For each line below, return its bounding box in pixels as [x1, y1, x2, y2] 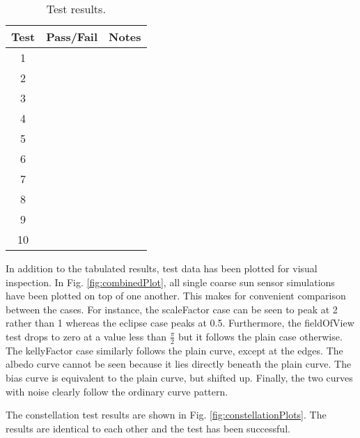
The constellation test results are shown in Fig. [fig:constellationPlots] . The [6, 407, 327, 422]
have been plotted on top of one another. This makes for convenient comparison [6, 288, 346, 303]
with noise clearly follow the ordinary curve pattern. [6, 384, 228, 398]
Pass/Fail [46, 29, 98, 45]
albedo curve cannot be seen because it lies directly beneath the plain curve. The [6, 357, 352, 371]
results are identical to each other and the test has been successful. [6, 421, 290, 435]
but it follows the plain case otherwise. [178, 329, 343, 343]
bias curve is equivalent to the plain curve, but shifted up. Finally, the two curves [6, 370, 353, 384]
